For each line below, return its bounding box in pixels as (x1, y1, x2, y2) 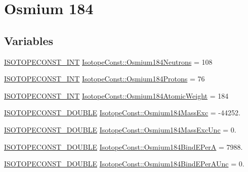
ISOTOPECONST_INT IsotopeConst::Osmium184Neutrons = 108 (4, 56, 213, 67)
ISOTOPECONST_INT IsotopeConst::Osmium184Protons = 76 (4, 73, 205, 84)
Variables (4, 32, 54, 48)
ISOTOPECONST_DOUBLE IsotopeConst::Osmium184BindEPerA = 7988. (4, 141, 243, 152)
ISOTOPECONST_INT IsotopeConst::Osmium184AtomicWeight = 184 (4, 90, 229, 101)
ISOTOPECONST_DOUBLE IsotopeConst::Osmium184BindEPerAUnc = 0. (4, 158, 244, 169)
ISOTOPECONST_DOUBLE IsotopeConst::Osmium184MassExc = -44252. (4, 107, 240, 118)
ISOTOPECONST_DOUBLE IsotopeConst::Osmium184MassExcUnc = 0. (4, 124, 236, 135)
